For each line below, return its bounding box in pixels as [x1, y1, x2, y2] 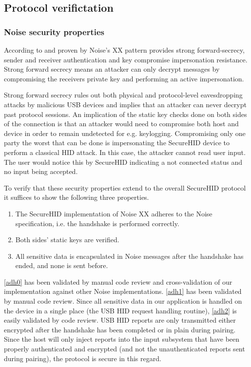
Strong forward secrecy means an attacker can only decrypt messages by [4, 64, 220, 74]
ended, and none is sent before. [15, 260, 108, 270]
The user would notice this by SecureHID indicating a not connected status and [4, 156, 243, 167]
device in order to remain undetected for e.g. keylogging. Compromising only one [4, 128, 246, 138]
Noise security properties [4, 25, 105, 38]
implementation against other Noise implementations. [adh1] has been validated [4, 286, 242, 296]
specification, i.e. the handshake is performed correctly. [15, 218, 179, 228]
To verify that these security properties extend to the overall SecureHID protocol [4, 182, 246, 193]
